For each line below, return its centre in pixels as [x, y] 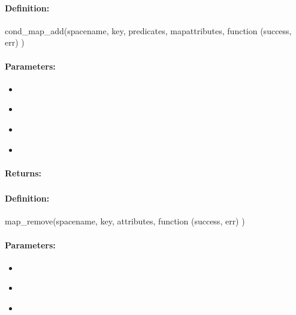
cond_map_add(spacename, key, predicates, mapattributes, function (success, [148, 30]
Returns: [23, 172]
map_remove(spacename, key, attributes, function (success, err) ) [125, 221]
